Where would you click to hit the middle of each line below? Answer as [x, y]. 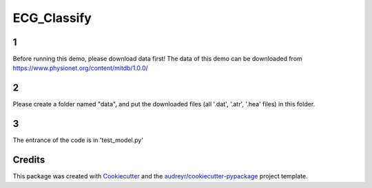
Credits [29, 160]
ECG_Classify [52, 18]
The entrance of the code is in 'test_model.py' [78, 140]
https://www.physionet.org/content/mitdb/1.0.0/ [80, 68]
